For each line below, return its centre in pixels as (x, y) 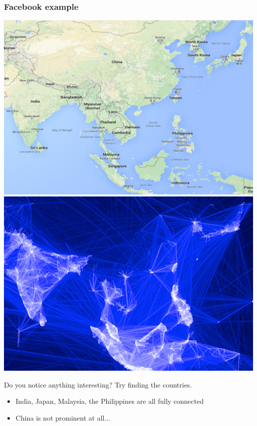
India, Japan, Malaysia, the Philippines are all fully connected (109, 401)
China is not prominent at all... (63, 417)
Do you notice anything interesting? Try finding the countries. (98, 384)
